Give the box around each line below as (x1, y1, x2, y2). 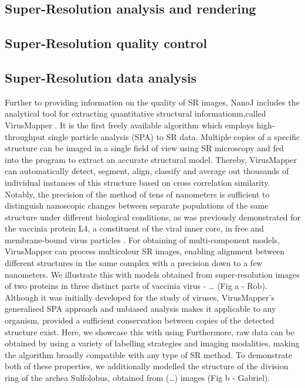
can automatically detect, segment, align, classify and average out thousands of (5, 165, 289, 177)
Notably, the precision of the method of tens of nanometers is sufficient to (5, 188, 270, 200)
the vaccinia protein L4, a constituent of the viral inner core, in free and (5, 222, 264, 234)
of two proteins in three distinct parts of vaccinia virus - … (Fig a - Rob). (5, 280, 267, 292)
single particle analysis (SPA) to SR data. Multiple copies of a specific (48, 130, 300, 142)
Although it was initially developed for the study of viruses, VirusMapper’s (5, 291, 274, 303)
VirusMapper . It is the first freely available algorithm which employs (5, 118, 254, 131)
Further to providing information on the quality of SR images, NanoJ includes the (5, 96, 300, 108)
